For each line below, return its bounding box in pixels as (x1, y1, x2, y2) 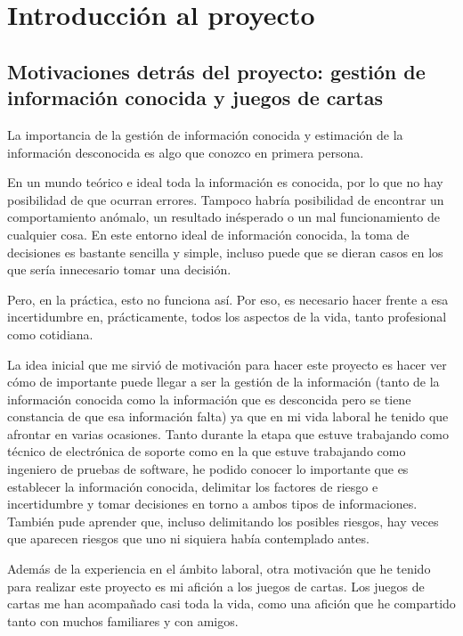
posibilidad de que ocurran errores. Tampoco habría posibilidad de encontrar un (7, 190, 444, 208)
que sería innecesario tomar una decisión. (7, 260, 231, 279)
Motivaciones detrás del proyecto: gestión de (7, 57, 426, 85)
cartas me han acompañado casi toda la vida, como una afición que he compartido (7, 594, 456, 613)
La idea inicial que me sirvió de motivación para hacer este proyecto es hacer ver (7, 355, 447, 373)
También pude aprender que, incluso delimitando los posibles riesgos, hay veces (7, 511, 439, 530)
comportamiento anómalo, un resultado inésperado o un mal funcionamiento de (7, 208, 441, 226)
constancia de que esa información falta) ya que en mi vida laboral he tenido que (7, 407, 449, 426)
